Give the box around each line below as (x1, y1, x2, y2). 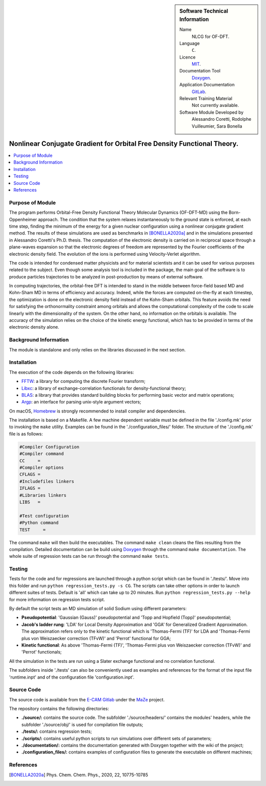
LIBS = (19, 499, 41, 505)
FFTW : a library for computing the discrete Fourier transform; (21, 378, 145, 384)
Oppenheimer (9, 216, 37, 222)
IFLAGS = (19, 485, 41, 491)
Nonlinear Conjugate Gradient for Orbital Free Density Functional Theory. (9, 139, 239, 148)
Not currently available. (192, 103, 239, 108)
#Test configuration (19, 513, 69, 518)
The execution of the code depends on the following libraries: (9, 369, 134, 375)
